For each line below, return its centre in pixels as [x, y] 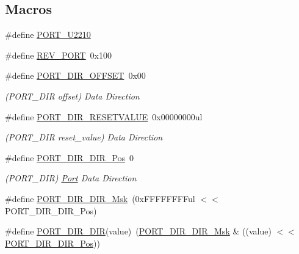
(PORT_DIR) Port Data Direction [71, 178]
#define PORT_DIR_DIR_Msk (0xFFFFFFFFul [100, 198]
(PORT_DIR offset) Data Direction [72, 96]
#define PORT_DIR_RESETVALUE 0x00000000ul [104, 116]
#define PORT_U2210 [48, 34]
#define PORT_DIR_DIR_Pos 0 [70, 157]
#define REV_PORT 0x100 [59, 55]
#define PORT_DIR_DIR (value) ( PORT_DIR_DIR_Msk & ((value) [138, 231]
